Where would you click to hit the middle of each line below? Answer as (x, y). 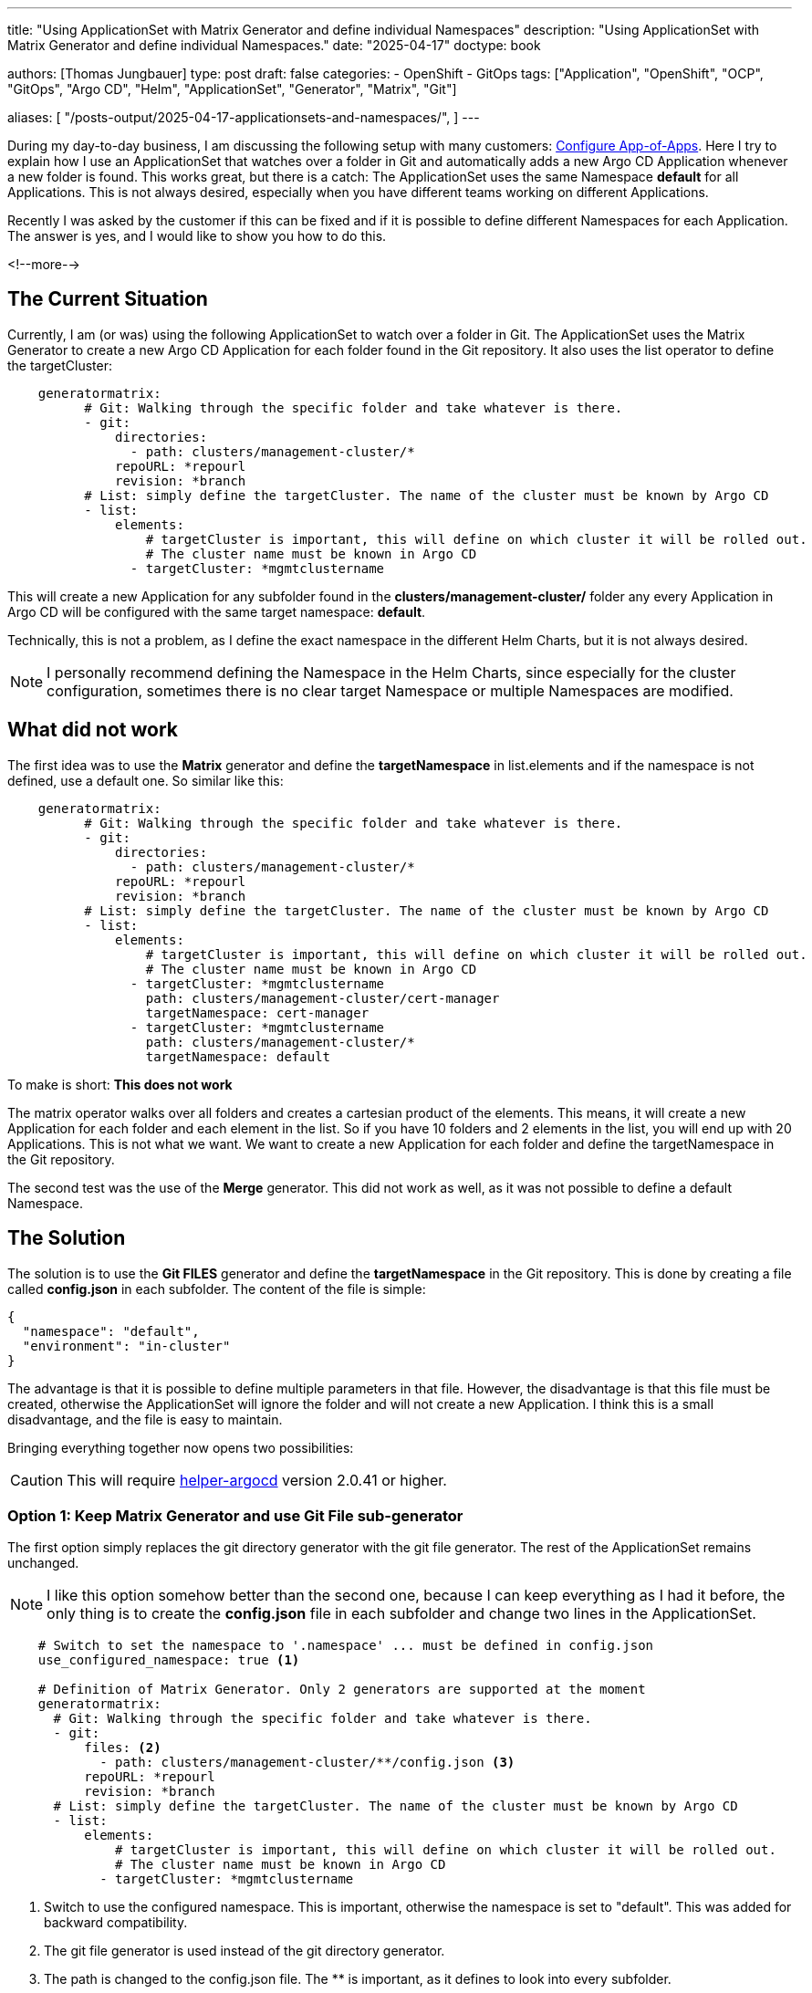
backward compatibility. (116, 1923)
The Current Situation (108, 299)
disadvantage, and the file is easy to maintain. (145, 1419)
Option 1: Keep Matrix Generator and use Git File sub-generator (235, 1515)
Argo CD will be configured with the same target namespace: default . (217, 611)
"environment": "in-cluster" (126, 1346)
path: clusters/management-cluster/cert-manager (323, 998)
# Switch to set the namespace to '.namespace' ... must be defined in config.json (346, 1646)
